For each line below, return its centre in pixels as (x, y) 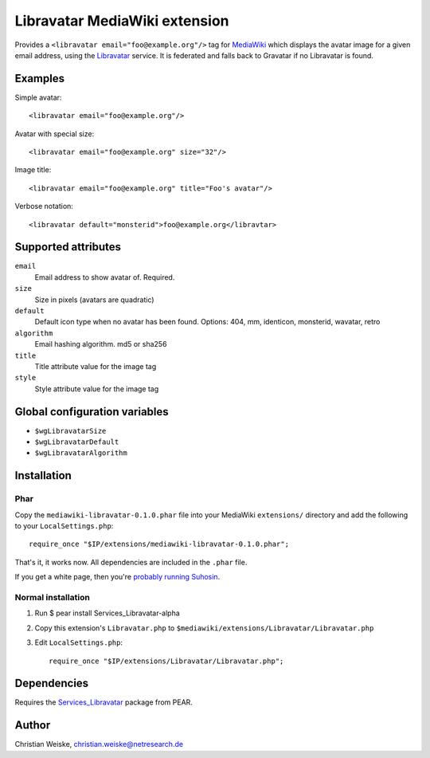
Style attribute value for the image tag (97, 389)
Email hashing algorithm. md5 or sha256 (101, 344)
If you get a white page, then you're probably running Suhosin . (117, 577)
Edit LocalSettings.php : (79, 642)
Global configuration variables (92, 412)
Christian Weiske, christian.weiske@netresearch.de (99, 744)
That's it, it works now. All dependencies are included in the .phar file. (131, 562)
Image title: (33, 170)
